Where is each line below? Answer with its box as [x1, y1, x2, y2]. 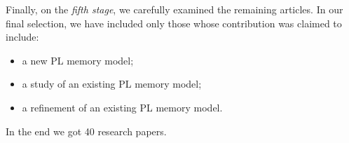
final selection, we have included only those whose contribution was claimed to [6, 15, 342, 30]
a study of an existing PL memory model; [22, 76, 202, 91]
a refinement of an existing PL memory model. [22, 100, 223, 114]
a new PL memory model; [22, 53, 134, 67]
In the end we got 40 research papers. [6, 123, 167, 138]
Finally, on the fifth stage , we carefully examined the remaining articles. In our [6, 2, 343, 16]
